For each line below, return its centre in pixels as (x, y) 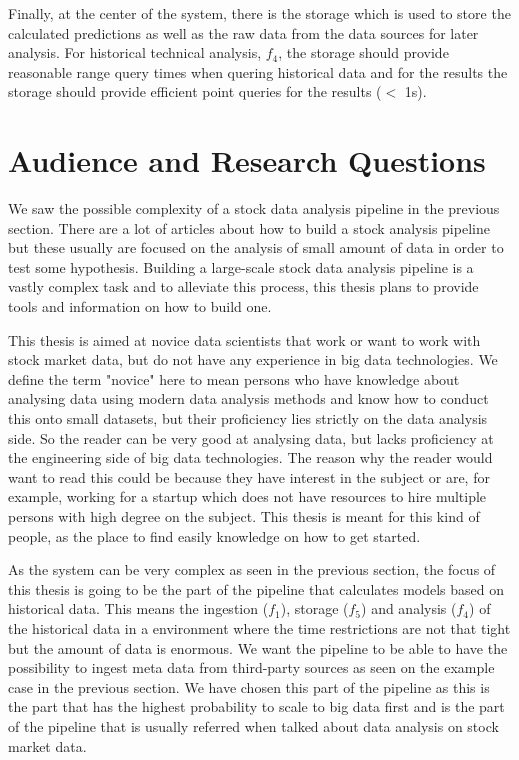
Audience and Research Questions (247, 160)
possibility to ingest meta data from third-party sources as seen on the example (251, 667)
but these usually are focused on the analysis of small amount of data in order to (256, 247)
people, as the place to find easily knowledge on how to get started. (214, 535)
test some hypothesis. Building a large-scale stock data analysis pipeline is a (241, 266)
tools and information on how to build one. (140, 306)
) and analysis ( (409, 608)
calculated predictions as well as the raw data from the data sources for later (243, 32)
